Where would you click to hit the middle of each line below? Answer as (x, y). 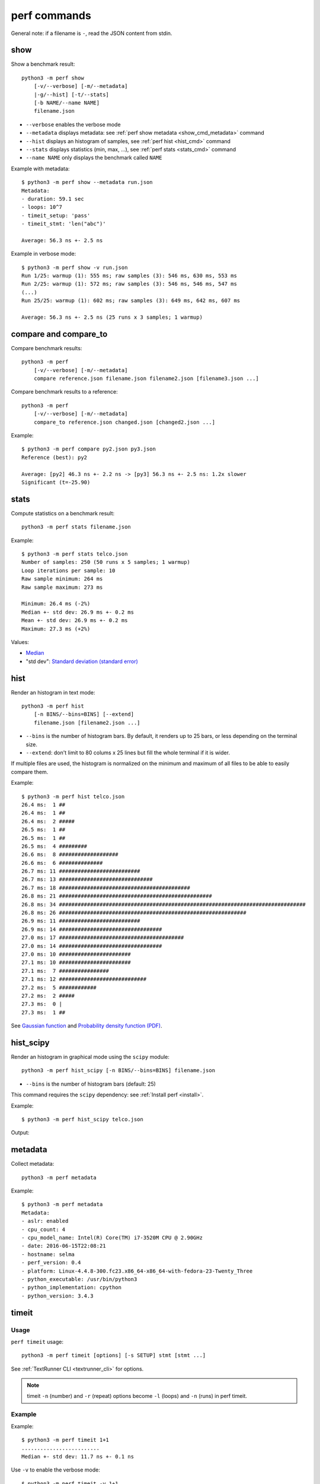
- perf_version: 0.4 (51, 1263)
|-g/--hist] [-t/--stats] (71, 94)
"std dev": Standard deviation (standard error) (82, 661)
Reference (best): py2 (55, 457)
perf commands (51, 15)
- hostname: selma (48, 1254)
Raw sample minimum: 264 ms (62, 579)
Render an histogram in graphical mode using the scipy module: (90, 1057)
